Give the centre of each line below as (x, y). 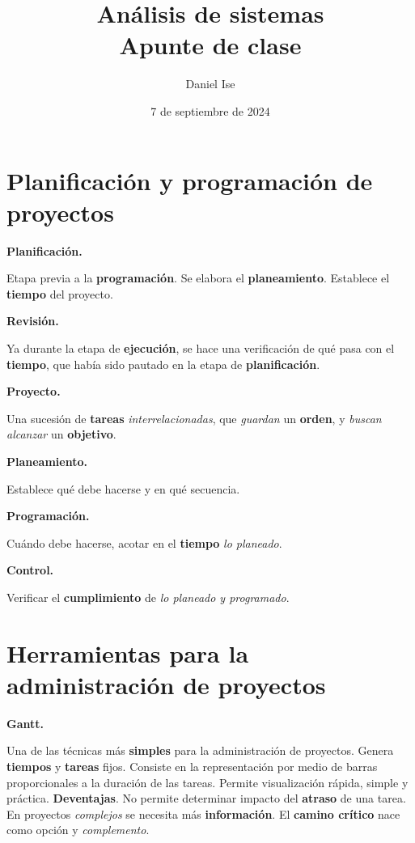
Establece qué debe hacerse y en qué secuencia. (123, 488)
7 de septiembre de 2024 (210, 110)
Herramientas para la (128, 652)
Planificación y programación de (190, 180)
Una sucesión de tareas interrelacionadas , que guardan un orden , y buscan (194, 418)
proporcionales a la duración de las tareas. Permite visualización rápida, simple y (207, 782)
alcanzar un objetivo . (61, 434)
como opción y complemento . (78, 830)
